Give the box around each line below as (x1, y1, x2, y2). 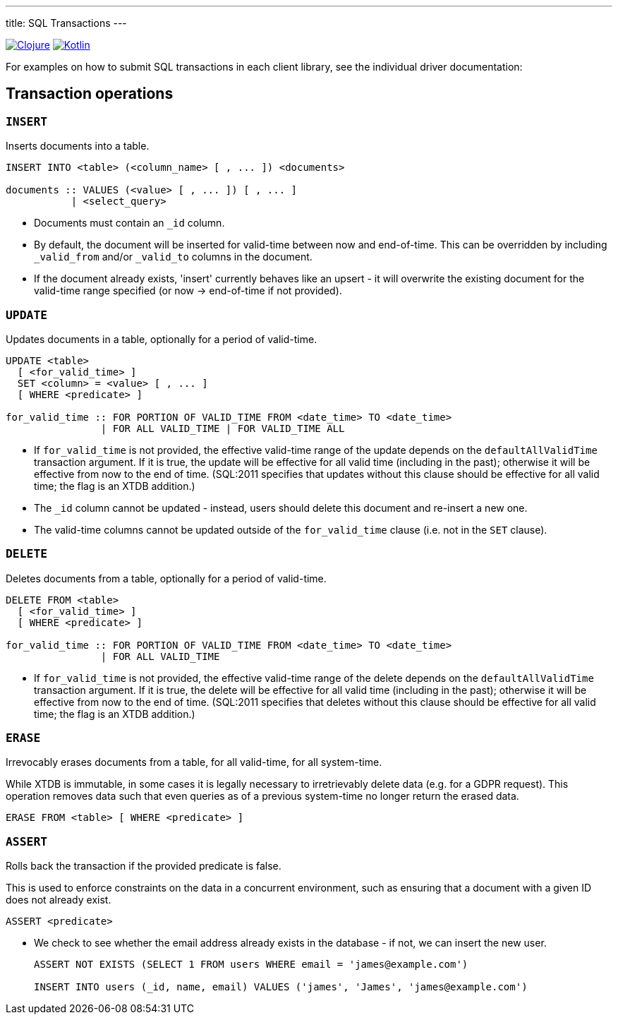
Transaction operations (6, 85, 174, 103)
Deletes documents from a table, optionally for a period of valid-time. (6, 572, 327, 584)
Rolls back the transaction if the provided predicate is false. (6, 860, 281, 872)
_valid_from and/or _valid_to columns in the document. (34, 251, 313, 263)
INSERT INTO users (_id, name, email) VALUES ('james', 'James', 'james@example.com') (34, 981, 528, 993)
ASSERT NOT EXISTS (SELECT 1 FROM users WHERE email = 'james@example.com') (34, 959, 468, 971)
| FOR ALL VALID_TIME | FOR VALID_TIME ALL (100, 422, 345, 434)
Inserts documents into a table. (6, 140, 150, 152)
